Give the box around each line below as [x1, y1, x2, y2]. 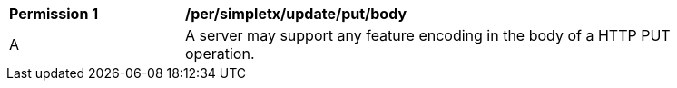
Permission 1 [9, 5, 99, 23]
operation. [185, 44, 255, 63]
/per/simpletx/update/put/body [185, 5, 407, 23]
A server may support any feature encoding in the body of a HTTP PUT [185, 26, 671, 44]
